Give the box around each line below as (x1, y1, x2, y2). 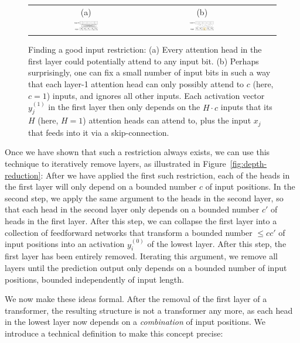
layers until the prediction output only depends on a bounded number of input (5, 262, 287, 274)
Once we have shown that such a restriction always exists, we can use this (5, 146, 270, 158)
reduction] (5, 169, 41, 181)
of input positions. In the (205, 180, 295, 193)
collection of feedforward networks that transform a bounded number (5, 226, 253, 238)
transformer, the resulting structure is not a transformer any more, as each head (5, 304, 293, 316)
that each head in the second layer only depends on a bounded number (5, 203, 260, 215)
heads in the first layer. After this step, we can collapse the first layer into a (5, 215, 277, 227)
